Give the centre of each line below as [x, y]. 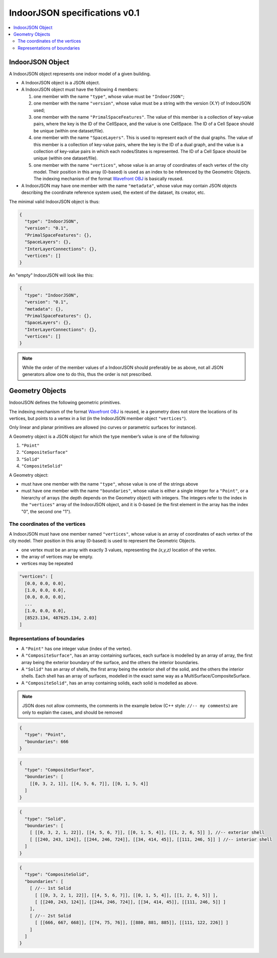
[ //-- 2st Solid [50, 916]
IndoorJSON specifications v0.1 [74, 13]
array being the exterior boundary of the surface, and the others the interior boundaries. [110, 662]
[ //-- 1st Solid [50, 888]
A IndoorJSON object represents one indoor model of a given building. [80, 74]
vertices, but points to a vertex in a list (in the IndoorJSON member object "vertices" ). [98, 418]
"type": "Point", [45, 735]
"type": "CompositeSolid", [57, 875]
